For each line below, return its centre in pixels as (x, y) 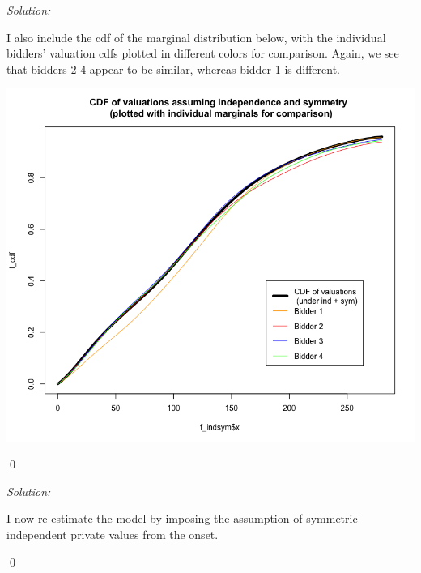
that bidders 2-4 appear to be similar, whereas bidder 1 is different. (173, 68)
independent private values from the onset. (113, 535)
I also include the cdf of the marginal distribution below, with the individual (196, 37)
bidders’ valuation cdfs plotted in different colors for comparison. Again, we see (203, 53)
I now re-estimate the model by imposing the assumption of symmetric (182, 518)
